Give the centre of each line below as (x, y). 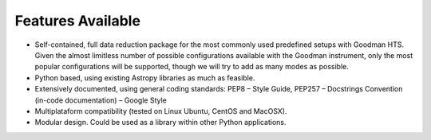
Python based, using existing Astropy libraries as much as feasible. (145, 78)
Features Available (78, 21)
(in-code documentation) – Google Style (101, 100)
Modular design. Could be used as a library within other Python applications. (160, 122)
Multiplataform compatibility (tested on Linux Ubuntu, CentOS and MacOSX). (161, 111)
